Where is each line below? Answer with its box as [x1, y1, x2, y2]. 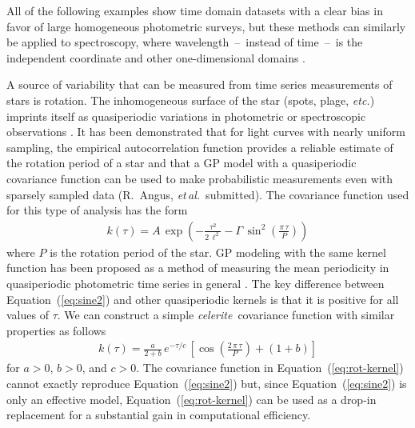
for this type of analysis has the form [6, 202, 188, 218]
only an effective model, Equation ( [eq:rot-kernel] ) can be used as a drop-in [6, 390, 377, 407]
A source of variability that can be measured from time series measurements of [6, 76, 393, 93]
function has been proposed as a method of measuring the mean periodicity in [6, 259, 389, 276]
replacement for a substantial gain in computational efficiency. [6, 406, 311, 423]
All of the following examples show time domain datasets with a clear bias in [6, 2, 383, 18]
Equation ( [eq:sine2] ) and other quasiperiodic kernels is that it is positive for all [6, 290, 399, 307]
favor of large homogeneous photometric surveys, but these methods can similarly [6, 18, 406, 34]
